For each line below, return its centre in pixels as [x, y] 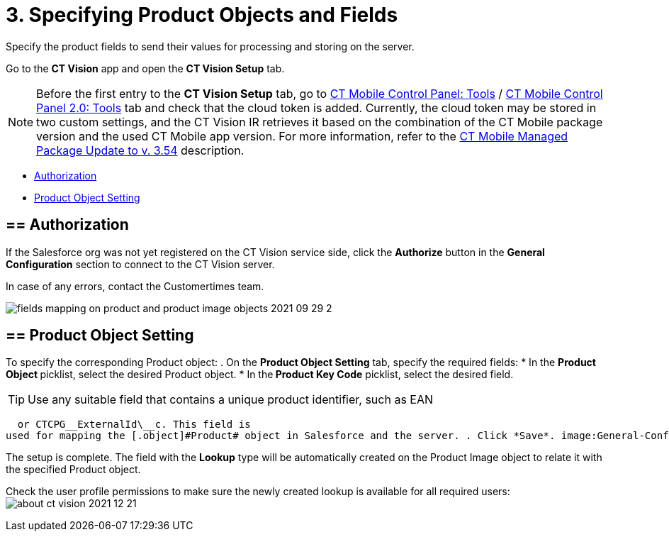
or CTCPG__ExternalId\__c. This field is [134, 425]
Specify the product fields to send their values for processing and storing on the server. [210, 46]
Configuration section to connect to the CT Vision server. [140, 264]
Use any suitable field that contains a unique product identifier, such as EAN [231, 400]
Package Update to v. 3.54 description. [140, 150]
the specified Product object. [73, 470]
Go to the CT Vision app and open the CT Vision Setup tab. [145, 68]
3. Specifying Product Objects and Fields [202, 15]
